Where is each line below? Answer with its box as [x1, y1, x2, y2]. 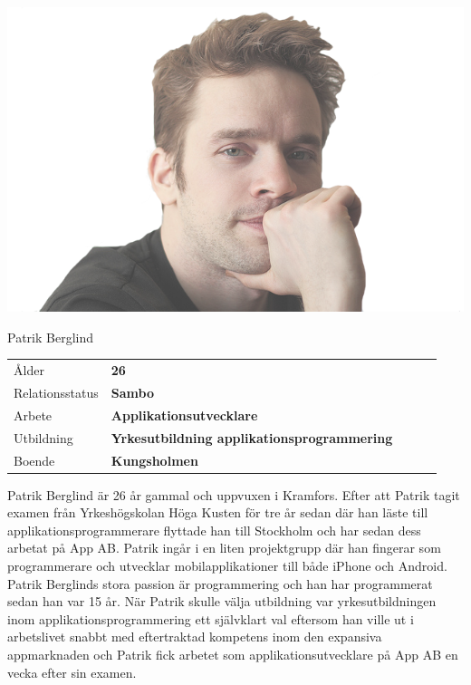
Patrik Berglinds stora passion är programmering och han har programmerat [7, 574, 433, 593]
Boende [14, 450, 55, 469]
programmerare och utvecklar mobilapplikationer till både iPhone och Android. [7, 556, 447, 575]
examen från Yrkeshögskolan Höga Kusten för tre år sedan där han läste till [7, 503, 428, 522]
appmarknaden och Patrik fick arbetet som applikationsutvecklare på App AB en [7, 645, 458, 663]
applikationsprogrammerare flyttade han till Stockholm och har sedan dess [7, 520, 421, 539]
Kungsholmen [111, 450, 198, 469]
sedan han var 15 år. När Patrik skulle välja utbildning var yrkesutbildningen [7, 592, 437, 611]
